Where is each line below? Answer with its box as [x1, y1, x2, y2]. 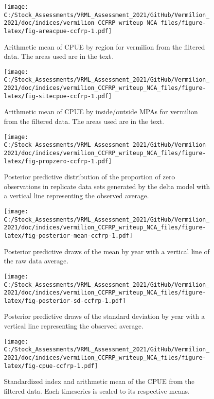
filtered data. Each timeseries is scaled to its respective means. [4, 385, 190, 396]
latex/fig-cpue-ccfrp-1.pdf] [4, 362, 98, 369]
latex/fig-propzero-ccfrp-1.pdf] [4, 157, 112, 165]
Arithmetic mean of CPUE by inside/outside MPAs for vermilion [4, 106, 198, 117]
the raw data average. [4, 256, 69, 266]
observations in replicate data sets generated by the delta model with [4, 181, 210, 191]
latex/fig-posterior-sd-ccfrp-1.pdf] [4, 297, 126, 304]
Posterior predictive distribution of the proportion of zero [4, 172, 175, 182]
